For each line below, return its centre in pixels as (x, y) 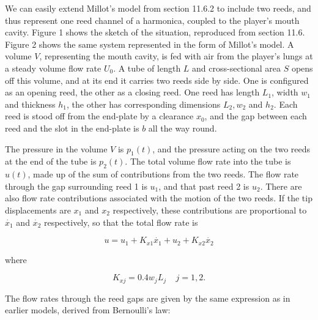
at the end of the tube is (51, 161)
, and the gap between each (256, 116)
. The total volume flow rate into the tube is (208, 161)
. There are (281, 186)
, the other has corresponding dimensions (144, 104)
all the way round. (183, 128)
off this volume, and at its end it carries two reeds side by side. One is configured (157, 80)
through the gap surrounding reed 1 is (76, 186)
